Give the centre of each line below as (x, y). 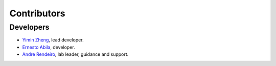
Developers (29, 27)
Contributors (38, 13)
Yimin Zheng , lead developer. (53, 40)
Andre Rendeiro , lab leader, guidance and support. (75, 54)
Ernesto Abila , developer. (49, 47)
